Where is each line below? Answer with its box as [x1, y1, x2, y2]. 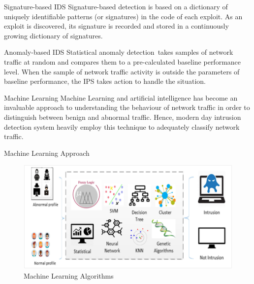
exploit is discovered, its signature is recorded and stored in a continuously [4, 21, 229, 31]
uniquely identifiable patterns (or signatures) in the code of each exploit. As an [4, 11, 243, 21]
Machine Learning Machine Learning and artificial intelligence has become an [4, 92, 238, 103]
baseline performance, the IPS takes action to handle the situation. [4, 76, 206, 86]
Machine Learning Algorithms [24, 270, 114, 281]
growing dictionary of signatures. [4, 30, 103, 40]
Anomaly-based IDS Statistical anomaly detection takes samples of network [4, 47, 233, 57]
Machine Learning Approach [4, 147, 90, 158]
